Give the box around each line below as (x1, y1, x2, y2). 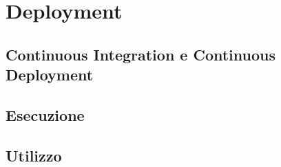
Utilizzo (6, 144, 62, 166)
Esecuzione (6, 104, 85, 125)
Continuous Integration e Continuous (6, 43, 276, 65)
